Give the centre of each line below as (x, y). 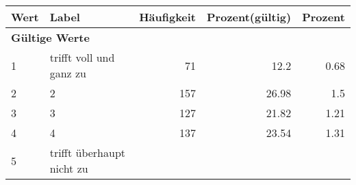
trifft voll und (82, 57)
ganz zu (68, 73)
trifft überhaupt (88, 152)
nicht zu (69, 168)
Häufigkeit (168, 17)
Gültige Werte (50, 37)
